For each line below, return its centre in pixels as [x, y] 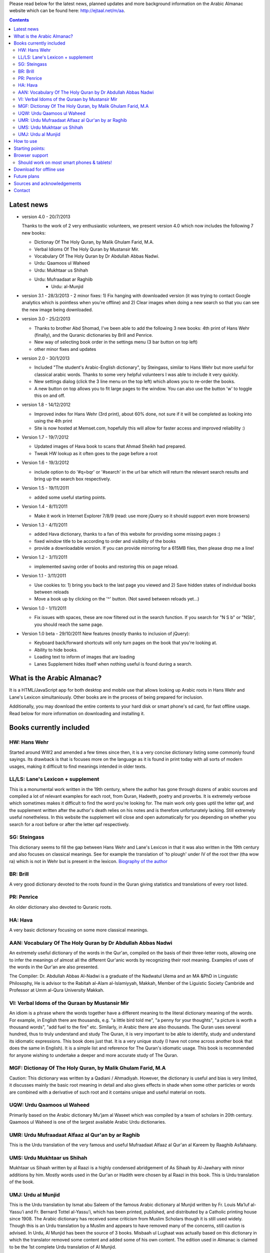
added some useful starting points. [70, 497]
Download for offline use [39, 169]
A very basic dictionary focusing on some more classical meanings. [79, 930]
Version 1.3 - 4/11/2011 [44, 525]
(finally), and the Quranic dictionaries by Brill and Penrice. [94, 335]
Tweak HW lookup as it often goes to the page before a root [96, 453]
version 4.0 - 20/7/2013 [46, 217]
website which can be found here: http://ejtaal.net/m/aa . [67, 11]
